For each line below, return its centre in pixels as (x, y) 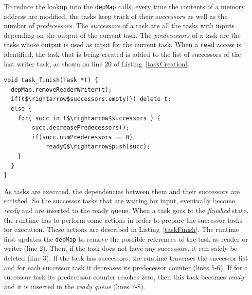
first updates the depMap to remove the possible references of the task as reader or (126, 238)
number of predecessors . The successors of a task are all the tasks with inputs (119, 25)
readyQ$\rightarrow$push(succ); (98, 147)
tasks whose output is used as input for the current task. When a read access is (123, 44)
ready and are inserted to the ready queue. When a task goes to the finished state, (126, 210)
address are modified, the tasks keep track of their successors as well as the (116, 16)
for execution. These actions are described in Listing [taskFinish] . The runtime (122, 229)
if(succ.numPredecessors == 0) (82, 137)
